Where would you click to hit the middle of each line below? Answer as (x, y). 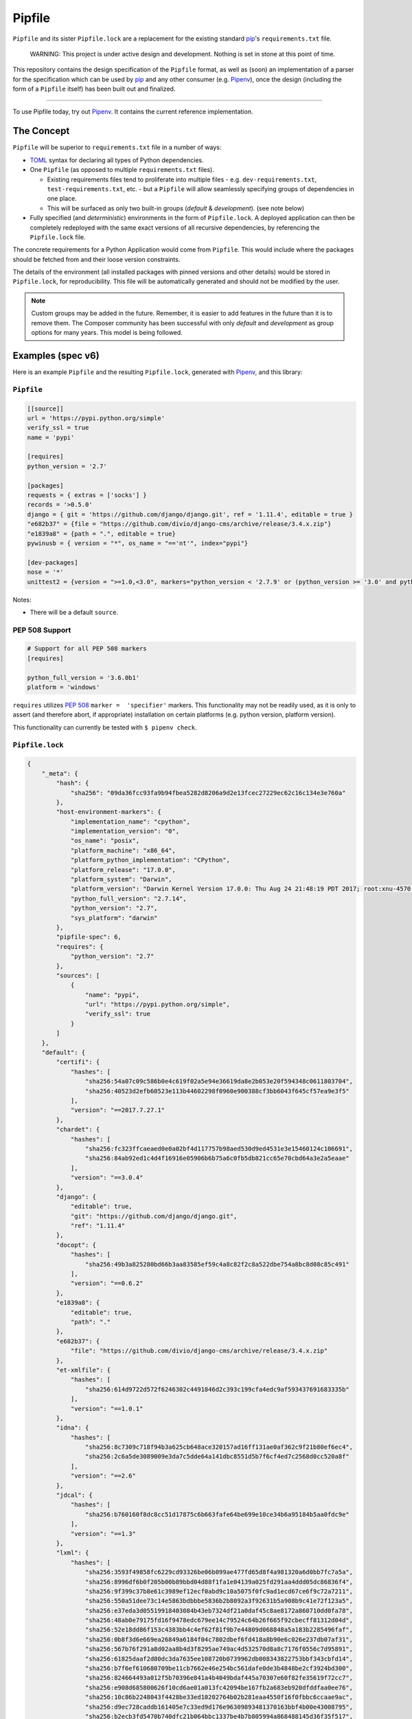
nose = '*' (45, 572)
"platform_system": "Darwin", (121, 879)
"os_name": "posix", (105, 841)
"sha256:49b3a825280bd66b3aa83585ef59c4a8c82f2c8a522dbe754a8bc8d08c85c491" (217, 1264)
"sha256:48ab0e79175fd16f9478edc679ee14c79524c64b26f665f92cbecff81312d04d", (219, 1620)
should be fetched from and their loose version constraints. (96, 259)
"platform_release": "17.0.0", (123, 869)
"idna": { (72, 1428)
